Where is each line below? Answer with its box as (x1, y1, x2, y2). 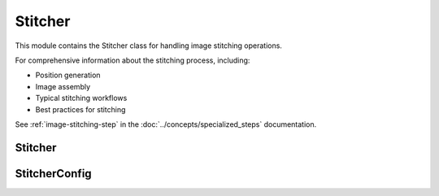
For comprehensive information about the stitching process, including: (15, 55, 250, 65)
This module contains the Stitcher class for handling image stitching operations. (15, 41, 282, 50)
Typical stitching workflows (35, 94, 128, 103)
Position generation (35, 70, 101, 81)
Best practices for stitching (35, 104, 126, 114)
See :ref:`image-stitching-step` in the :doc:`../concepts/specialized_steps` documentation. (15, 119, 317, 129)
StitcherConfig (15, 167, 93, 181)
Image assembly (35, 81, 91, 91)
